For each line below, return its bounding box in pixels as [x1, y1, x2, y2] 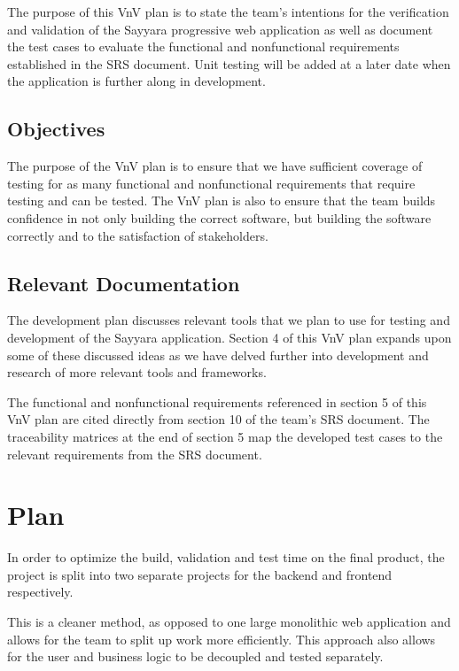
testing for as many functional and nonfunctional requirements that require [7, 174, 416, 192]
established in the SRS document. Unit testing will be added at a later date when [7, 54, 451, 73]
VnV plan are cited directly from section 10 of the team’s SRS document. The [7, 410, 430, 428]
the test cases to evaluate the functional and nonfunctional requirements [7, 37, 400, 56]
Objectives [7, 115, 105, 143]
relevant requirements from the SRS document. [7, 444, 262, 463]
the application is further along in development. [7, 72, 266, 90]
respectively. [7, 582, 74, 601]
